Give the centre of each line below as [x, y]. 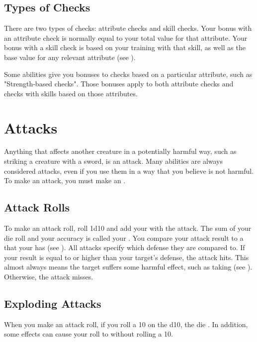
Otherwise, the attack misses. [49, 277]
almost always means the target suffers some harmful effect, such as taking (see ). [128, 267]
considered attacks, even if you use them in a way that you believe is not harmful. [129, 171]
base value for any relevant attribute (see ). [70, 57]
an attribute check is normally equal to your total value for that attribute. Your [126, 37]
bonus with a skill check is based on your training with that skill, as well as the [125, 47]
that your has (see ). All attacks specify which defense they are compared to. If [125, 247]
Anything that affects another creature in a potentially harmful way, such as [120, 151]
